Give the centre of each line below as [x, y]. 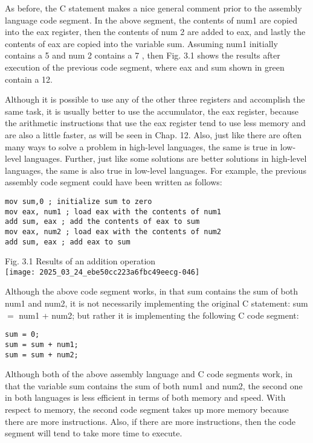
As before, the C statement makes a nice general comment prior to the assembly [153, 8]
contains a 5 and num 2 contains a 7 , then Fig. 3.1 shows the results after [143, 55]
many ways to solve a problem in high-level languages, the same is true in [141, 146]
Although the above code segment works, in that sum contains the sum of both [151, 291]
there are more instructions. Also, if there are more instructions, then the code [150, 421]
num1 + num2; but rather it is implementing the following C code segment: [159, 315]
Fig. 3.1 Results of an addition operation [80, 261]
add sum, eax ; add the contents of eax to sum [102, 222]
